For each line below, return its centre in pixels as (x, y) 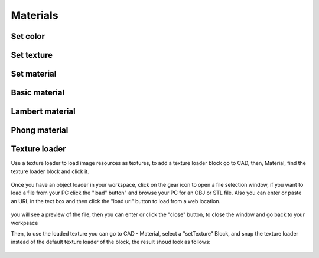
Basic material (38, 93)
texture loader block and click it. (50, 171)
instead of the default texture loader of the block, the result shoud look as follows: (111, 242)
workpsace (25, 223)
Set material (34, 74)
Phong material (40, 130)
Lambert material (43, 112)
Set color (28, 36)
